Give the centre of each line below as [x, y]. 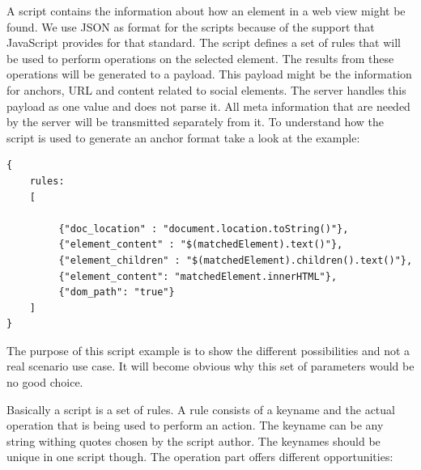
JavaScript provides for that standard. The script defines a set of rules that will [204, 42]
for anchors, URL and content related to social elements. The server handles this [206, 89]
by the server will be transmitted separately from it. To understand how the [196, 122]
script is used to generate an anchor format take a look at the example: [183, 137]
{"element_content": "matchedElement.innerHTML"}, [198, 276]
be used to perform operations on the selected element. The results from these [200, 58]
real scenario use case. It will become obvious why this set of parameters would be [210, 366]
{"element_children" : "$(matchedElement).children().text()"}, [236, 260]
